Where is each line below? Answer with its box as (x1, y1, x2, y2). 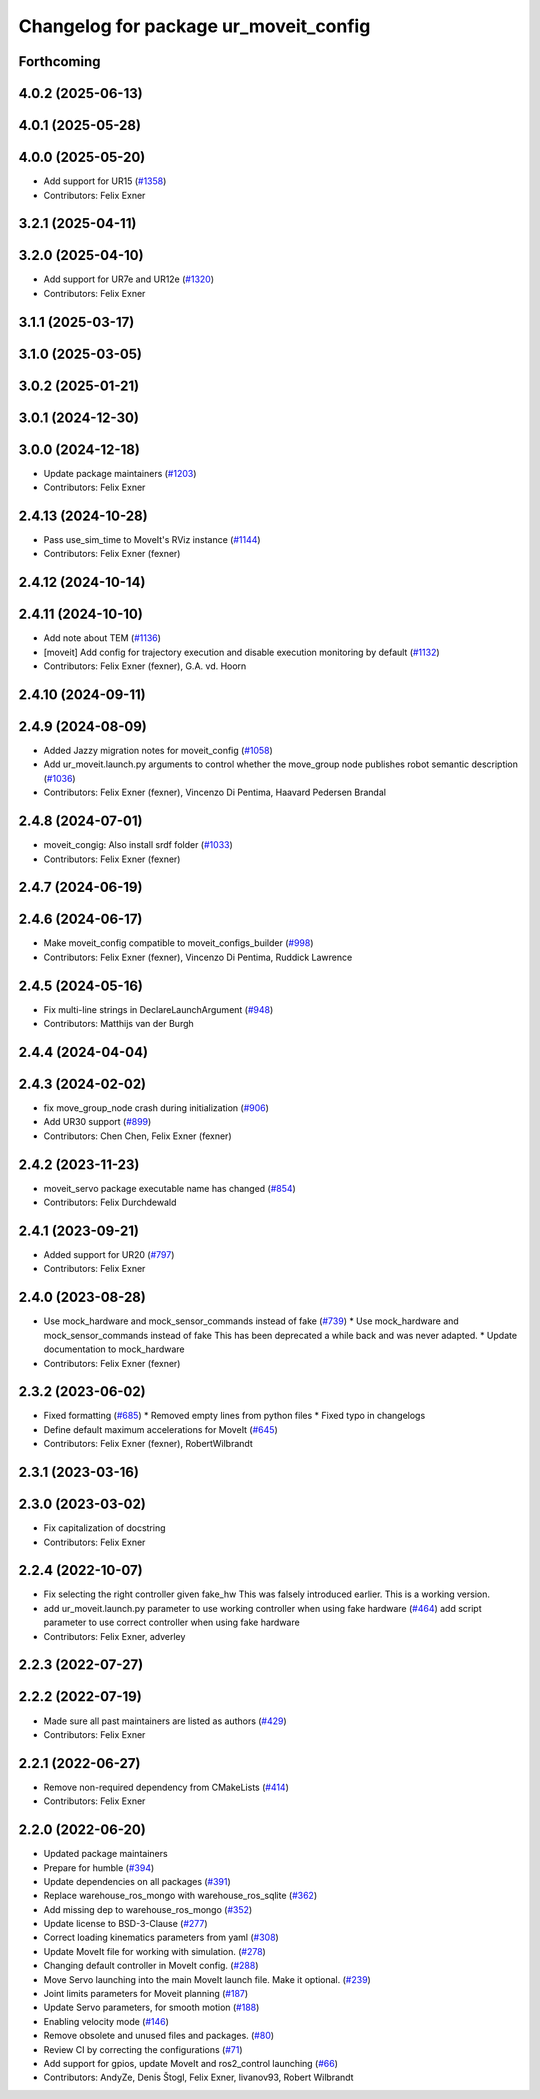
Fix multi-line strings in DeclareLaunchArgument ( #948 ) (43, 1003, 274, 1015)
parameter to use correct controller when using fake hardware (43, 1616, 300, 1629)
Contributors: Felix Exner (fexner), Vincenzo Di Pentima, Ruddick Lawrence (43, 951, 353, 963)
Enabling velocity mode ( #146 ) (43, 2015, 170, 2027)
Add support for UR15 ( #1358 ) (43, 175, 167, 187)
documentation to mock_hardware (43, 1343, 185, 1355)
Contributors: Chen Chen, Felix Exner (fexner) (43, 1130, 232, 1142)
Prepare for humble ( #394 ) (43, 1861, 155, 1874)
